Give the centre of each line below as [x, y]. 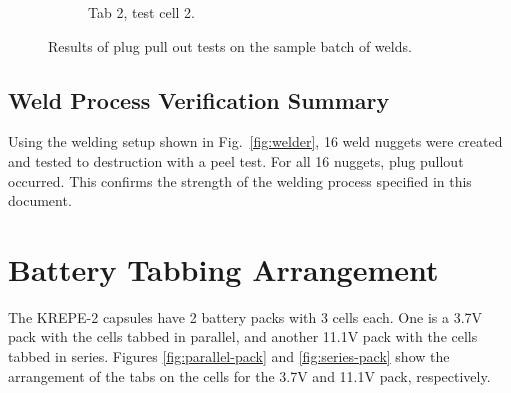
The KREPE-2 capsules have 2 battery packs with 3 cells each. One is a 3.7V [245, 316]
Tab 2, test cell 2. [142, 12]
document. [40, 200]
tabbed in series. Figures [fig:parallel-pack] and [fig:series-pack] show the [229, 356]
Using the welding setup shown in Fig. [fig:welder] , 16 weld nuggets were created [255, 141]
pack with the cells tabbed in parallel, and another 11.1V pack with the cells [243, 336]
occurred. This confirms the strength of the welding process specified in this [240, 180]
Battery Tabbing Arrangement [223, 268]
